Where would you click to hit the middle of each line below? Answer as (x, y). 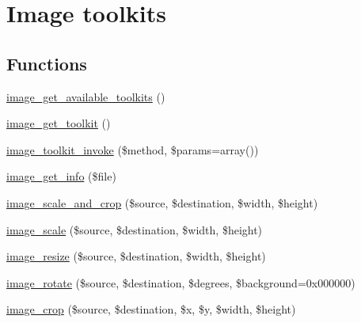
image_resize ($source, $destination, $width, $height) (136, 256)
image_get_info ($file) (61, 176)
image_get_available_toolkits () (86, 96)
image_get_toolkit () (59, 123)
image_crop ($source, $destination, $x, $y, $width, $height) (151, 309)
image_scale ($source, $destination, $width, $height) (135, 229)
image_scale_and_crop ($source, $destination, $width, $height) (162, 202)
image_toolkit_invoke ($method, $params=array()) (133, 149)
